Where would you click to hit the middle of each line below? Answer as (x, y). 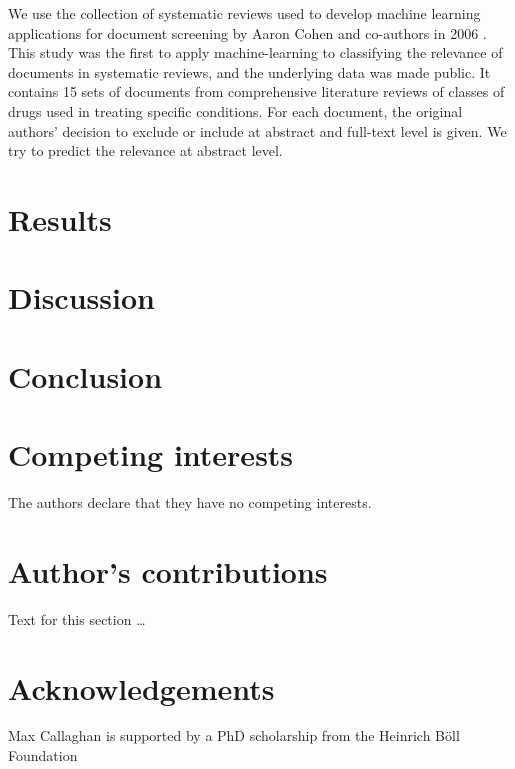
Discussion (81, 297)
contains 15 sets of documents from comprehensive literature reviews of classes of (256, 91)
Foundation (43, 755)
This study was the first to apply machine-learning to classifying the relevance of (255, 52)
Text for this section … (77, 618)
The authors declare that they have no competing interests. (190, 502)
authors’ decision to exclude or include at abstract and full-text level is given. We (257, 130)
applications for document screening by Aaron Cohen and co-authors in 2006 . (247, 32)
